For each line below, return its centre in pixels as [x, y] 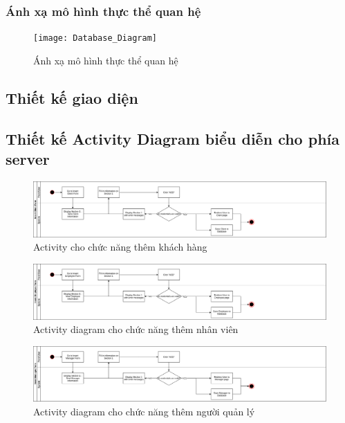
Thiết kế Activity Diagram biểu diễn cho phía [172, 138]
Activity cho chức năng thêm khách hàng [120, 247]
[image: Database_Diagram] [95, 38]
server [28, 159]
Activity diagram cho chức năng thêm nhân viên [136, 329]
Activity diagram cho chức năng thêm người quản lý [144, 412]
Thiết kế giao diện [72, 97]
